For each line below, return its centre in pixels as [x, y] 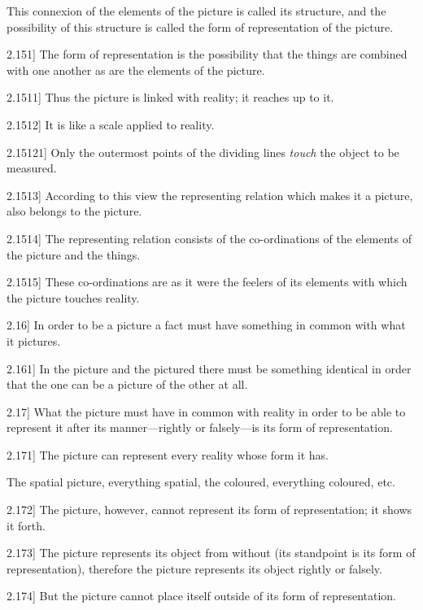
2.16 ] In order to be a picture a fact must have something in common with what [206, 325]
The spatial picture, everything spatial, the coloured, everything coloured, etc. [201, 482]
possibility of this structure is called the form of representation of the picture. [200, 26]
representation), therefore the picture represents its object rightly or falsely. [194, 568]
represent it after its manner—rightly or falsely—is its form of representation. [200, 427]
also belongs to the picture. [74, 211]
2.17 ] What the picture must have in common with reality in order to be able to [206, 411]
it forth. [26, 525]
